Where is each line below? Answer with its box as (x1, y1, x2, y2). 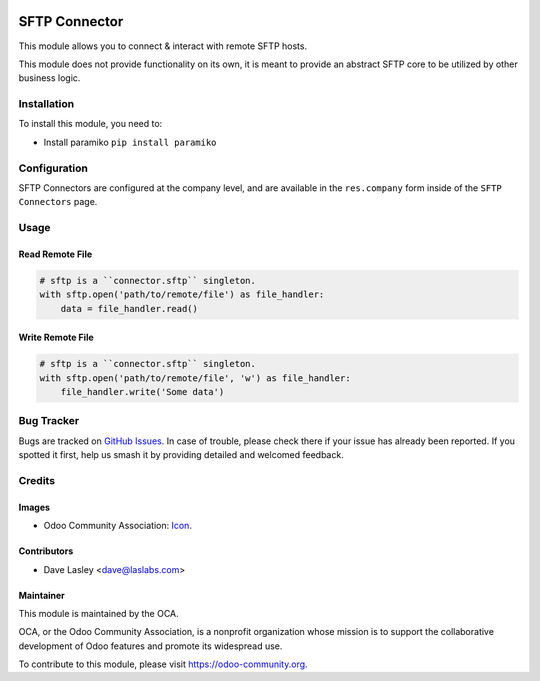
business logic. (18, 72, 81, 84)
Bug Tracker (18, 414, 80, 428)
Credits (18, 473, 55, 487)
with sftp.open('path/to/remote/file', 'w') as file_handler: (39, 372, 351, 384)
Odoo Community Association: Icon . (43, 520, 192, 532)
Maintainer (18, 589, 65, 601)
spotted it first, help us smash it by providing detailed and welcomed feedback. (18, 449, 344, 461)
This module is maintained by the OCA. (18, 607, 179, 619)
